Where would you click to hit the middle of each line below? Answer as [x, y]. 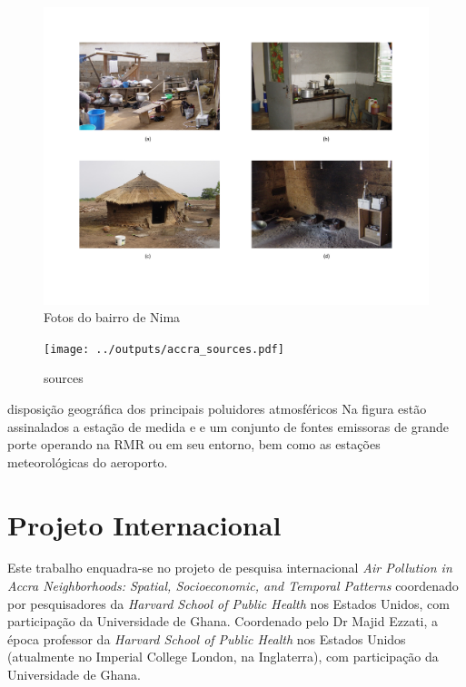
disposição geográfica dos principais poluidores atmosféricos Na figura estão [217, 408]
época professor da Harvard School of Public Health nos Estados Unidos [207, 638]
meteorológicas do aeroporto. [88, 461]
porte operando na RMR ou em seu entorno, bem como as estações [194, 444]
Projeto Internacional [144, 524]
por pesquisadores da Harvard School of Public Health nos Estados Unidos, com [228, 603]
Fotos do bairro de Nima [112, 317]
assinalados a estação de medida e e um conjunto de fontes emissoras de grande [228, 426]
